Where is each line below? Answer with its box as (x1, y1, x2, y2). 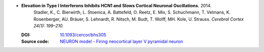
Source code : (21, 39, 49, 44)
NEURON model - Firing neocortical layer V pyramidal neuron (60, 39, 183, 44)
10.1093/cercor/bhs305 (60, 32, 107, 38)
